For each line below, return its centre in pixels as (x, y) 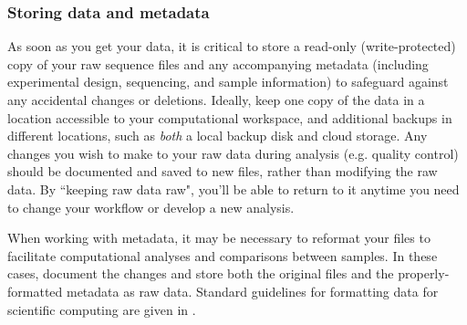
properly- (424, 273)
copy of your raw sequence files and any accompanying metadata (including (218, 63)
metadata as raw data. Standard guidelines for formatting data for (252, 291)
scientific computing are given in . (102, 309)
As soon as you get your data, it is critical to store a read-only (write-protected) (232, 46)
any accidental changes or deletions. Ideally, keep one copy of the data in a (216, 100)
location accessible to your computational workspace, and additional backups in (230, 117)
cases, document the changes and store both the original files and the (201, 273)
